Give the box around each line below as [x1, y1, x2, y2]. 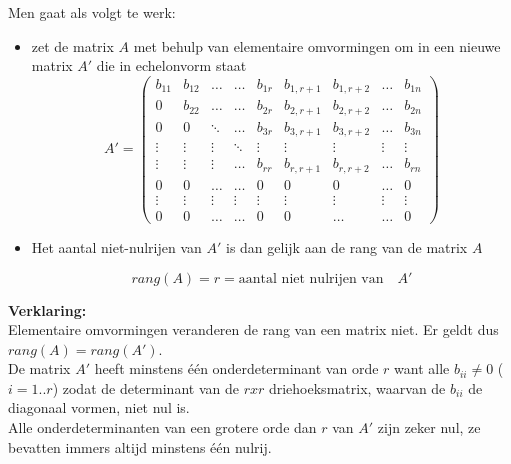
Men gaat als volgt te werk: [8, 2, 176, 22]
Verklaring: [8, 299, 87, 320]
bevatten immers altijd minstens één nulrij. [8, 436, 272, 457]
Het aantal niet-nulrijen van [31, 236, 202, 257]
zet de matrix [31, 35, 114, 56]
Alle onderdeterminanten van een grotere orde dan [8, 417, 317, 438]
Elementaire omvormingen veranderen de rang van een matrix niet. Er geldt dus [8, 319, 499, 340]
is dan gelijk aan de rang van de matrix [225, 236, 468, 257]
